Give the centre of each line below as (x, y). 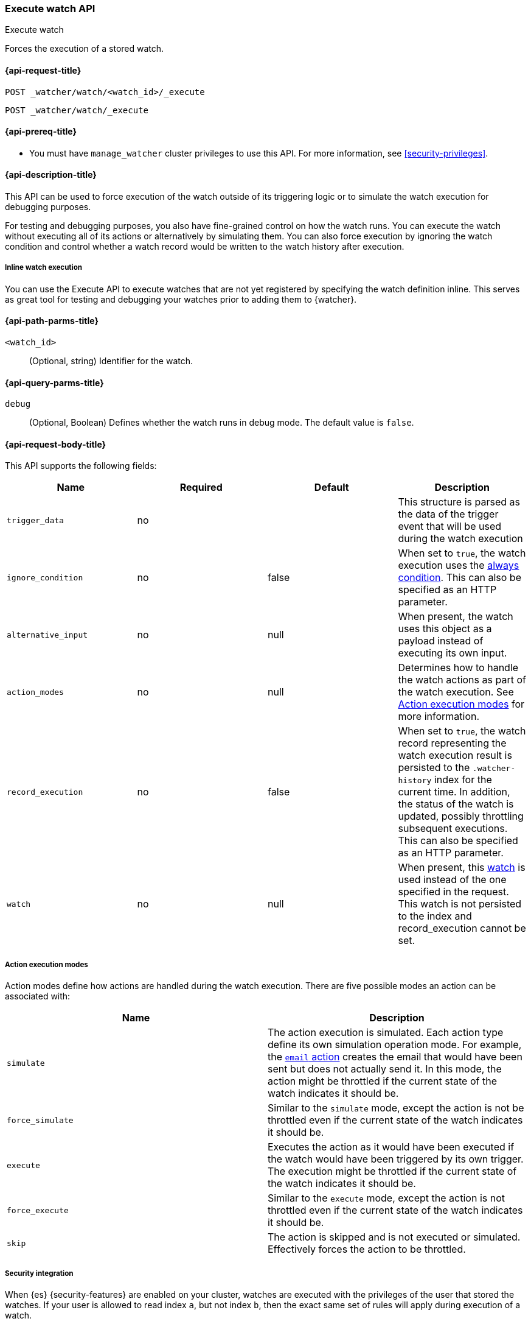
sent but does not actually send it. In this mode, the (385, 1069)
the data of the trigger (448, 514)
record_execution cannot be (462, 928)
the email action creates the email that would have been (395, 1057)
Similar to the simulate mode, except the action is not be (396, 1108)
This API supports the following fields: (81, 466)
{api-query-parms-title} (54, 382)
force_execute (38, 1210)
